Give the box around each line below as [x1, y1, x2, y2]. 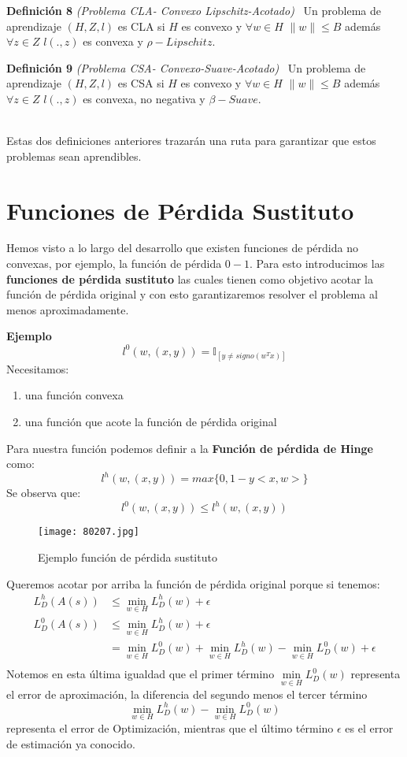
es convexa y [83, 33, 143, 50]
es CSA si [117, 75, 165, 91]
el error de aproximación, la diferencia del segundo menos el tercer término [6, 685, 368, 702]
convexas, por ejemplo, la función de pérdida [6, 255, 222, 272]
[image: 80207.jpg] [38, 526, 139, 538]
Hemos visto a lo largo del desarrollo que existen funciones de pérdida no [6, 239, 358, 256]
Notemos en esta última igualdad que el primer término [6, 666, 275, 682]
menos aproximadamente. [6, 301, 129, 317]
